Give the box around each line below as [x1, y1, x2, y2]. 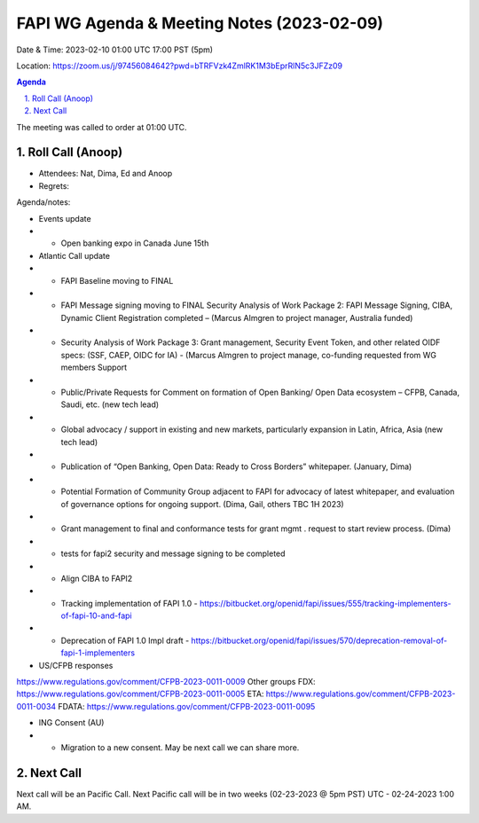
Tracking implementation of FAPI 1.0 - [60, 598, 199, 608]
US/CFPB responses [38, 660, 114, 670]
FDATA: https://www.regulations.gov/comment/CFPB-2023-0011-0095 [58, 701, 316, 711]
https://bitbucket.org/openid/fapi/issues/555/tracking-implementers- [200, 598, 452, 608]
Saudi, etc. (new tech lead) [60, 399, 160, 410]
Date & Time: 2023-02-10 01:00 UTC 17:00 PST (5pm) [16, 44, 213, 55]
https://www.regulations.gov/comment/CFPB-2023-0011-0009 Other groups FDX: [16, 677, 316, 687]
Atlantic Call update [38, 250, 111, 261]
